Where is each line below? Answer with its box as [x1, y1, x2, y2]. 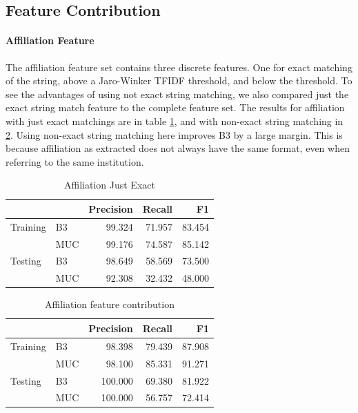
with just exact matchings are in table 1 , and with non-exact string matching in [6, 113, 344, 128]
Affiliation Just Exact [64, 177, 155, 192]
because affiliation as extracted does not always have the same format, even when [6, 141, 350, 155]
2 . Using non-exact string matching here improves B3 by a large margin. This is [6, 127, 343, 142]
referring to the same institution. [6, 154, 144, 169]
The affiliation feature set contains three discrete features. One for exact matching [6, 59, 352, 74]
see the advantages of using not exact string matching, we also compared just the [6, 86, 349, 101]
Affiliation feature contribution [45, 297, 175, 311]
